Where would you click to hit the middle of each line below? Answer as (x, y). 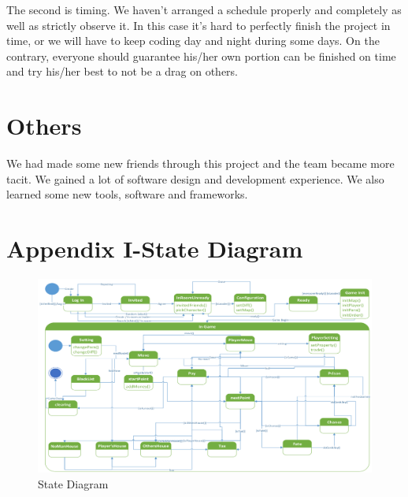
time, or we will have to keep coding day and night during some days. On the (193, 41)
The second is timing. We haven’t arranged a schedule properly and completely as (204, 9)
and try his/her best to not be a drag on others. (122, 71)
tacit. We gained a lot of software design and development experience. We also (195, 178)
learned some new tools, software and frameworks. (127, 194)
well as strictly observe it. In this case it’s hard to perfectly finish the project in (198, 25)
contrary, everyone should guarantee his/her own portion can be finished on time (201, 56)
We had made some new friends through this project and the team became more (200, 163)
